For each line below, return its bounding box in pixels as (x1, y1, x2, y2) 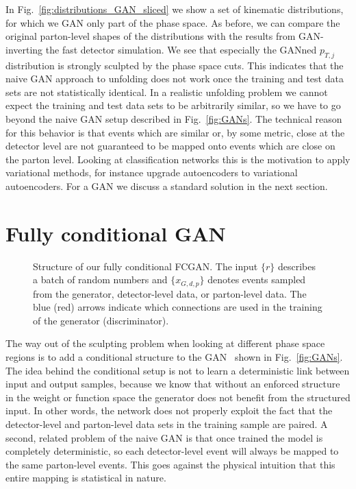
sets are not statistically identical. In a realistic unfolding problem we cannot (5, 84, 328, 99)
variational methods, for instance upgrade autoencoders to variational (5, 165, 298, 180)
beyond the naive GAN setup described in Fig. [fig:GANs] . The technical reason (5, 111, 342, 126)
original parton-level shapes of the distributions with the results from (5, 29, 296, 43)
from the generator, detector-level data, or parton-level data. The (33, 286, 307, 300)
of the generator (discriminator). (33, 313, 169, 327)
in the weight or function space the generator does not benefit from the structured (5, 390, 351, 404)
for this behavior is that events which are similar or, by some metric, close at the (5, 125, 345, 139)
